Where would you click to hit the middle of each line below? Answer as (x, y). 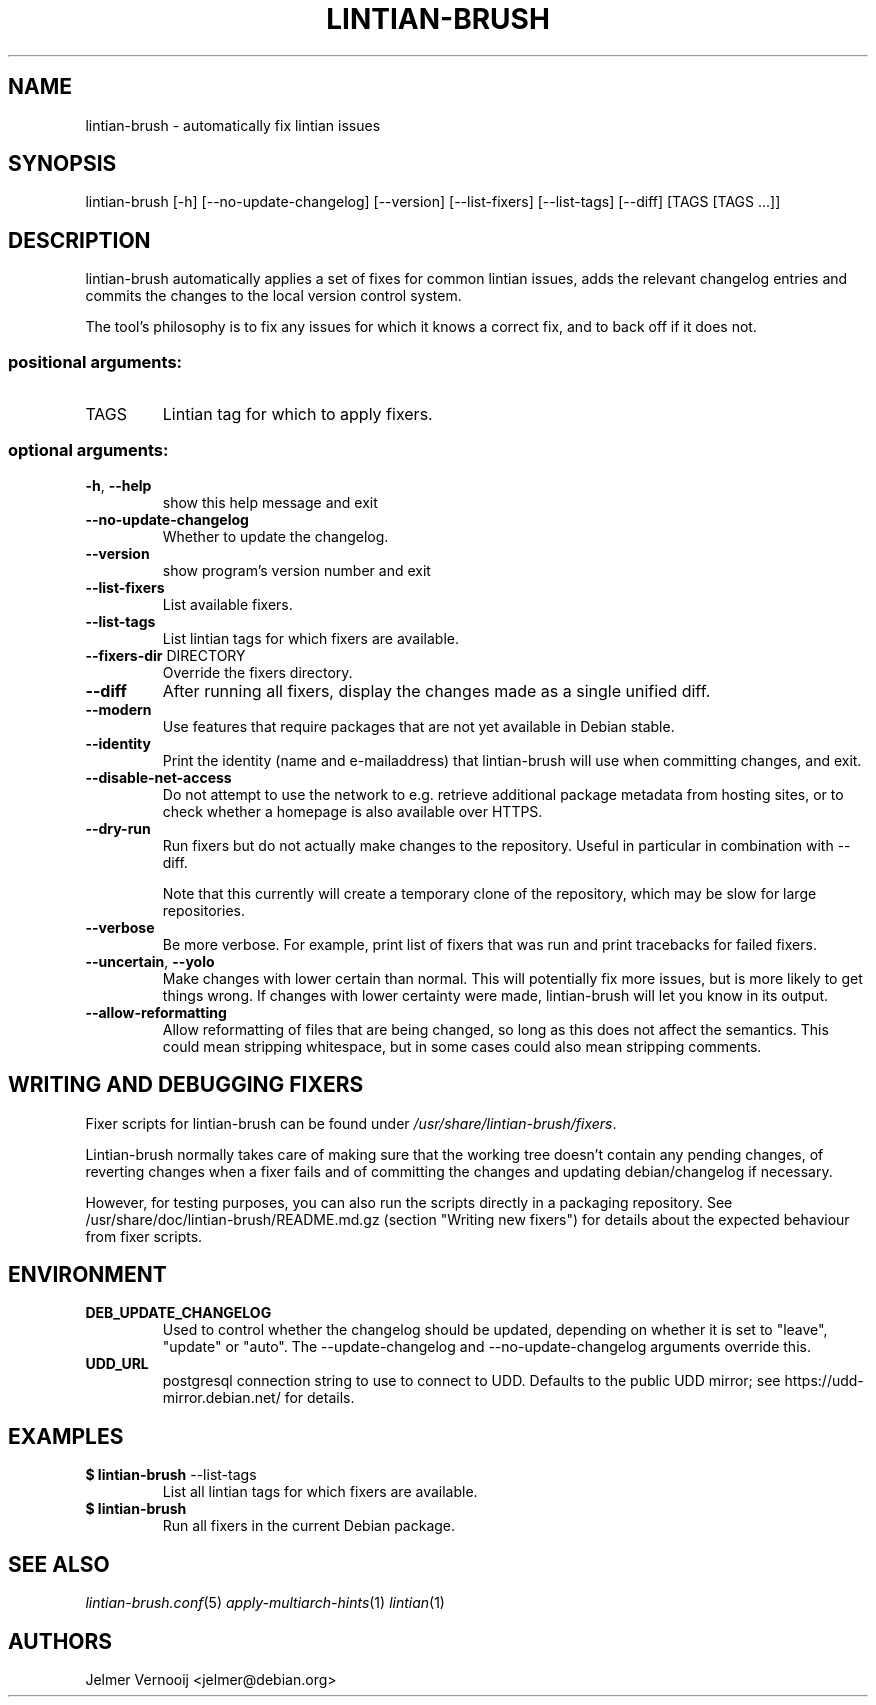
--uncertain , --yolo (150, 961)
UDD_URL (117, 1364)
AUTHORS (60, 1641)
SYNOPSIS (62, 164)
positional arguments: (95, 361)
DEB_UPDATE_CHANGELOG (178, 1313)
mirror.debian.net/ (221, 1398)
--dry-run (118, 828)
